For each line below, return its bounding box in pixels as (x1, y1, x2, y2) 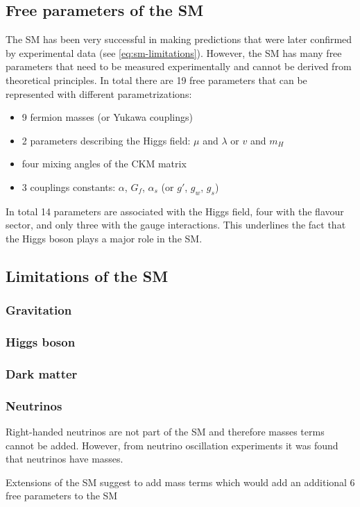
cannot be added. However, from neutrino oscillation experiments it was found (6, 438, 338, 452)
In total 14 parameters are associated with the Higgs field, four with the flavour (6, 203, 344, 218)
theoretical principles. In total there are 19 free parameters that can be (6, 72, 307, 87)
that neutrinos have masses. (6, 451, 123, 466)
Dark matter (6, 365, 78, 382)
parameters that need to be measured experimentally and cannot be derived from (6, 59, 352, 74)
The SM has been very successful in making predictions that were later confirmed (6, 32, 352, 47)
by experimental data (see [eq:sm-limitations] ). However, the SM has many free (6, 45, 342, 60)
